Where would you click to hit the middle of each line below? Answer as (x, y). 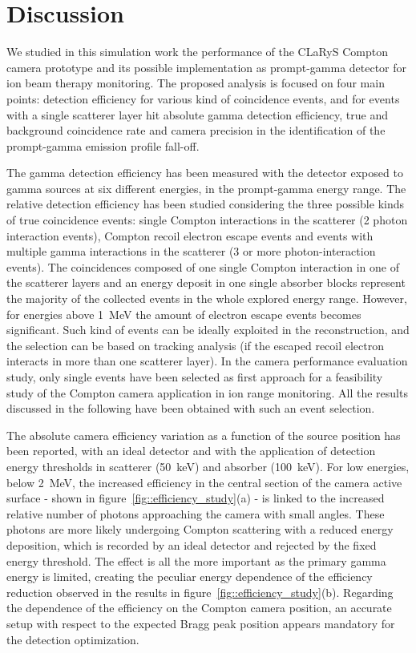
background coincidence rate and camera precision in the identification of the (196, 130)
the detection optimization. (73, 639)
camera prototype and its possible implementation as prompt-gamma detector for (207, 67)
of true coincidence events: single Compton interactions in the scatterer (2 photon (207, 220)
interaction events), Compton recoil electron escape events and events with (190, 235)
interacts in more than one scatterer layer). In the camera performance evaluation (207, 361)
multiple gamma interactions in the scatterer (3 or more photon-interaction (191, 251)
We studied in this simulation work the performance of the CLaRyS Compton (197, 52)
